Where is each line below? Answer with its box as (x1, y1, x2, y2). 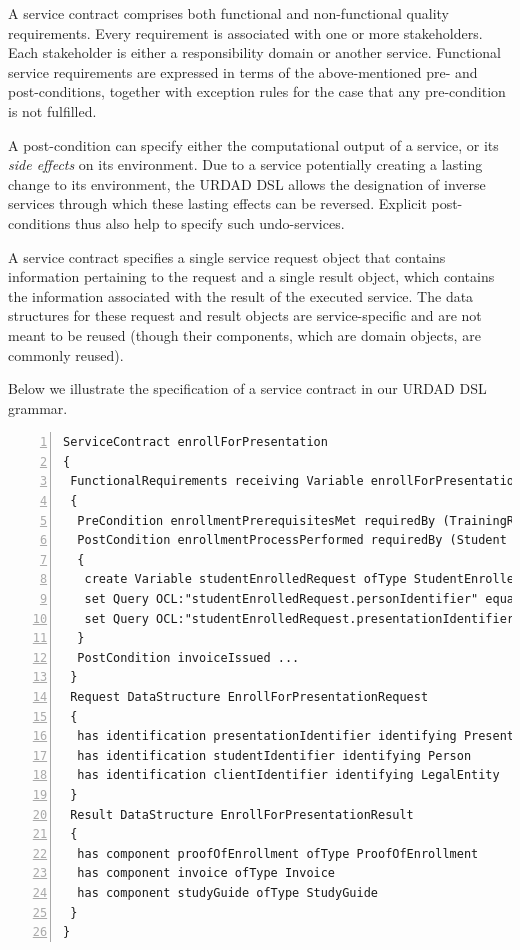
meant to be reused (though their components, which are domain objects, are (8, 324, 481, 345)
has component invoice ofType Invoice (77, 866, 336, 881)
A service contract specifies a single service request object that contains (8, 246, 446, 267)
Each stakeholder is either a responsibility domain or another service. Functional (8, 42, 501, 63)
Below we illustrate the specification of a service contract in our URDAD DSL (8, 378, 487, 399)
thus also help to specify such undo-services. (74, 212, 345, 233)
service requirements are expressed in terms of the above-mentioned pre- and (8, 61, 478, 82)
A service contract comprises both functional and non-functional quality (8, 3, 449, 23)
